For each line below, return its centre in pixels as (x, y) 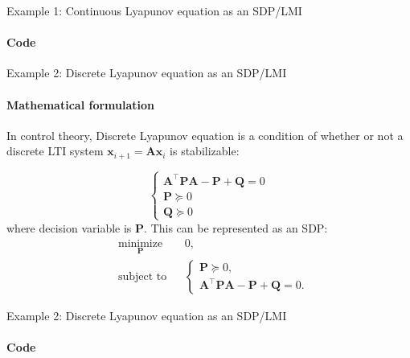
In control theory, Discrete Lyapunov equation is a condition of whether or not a (205, 135)
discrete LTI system (55, 151)
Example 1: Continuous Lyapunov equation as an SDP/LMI (154, 10)
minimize (140, 243)
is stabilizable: (205, 151)
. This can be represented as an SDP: (236, 227)
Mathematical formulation (80, 104)
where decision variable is (69, 227)
